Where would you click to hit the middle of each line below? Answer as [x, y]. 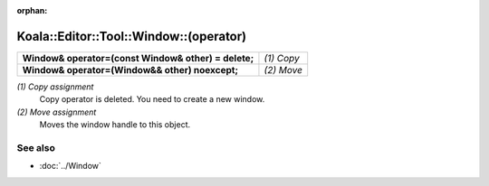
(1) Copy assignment [55, 87]
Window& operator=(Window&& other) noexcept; [130, 70]
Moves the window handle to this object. [115, 125]
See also [36, 147]
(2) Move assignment [57, 112]
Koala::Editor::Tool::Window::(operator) [132, 36]
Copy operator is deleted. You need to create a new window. [152, 99]
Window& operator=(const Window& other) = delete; [138, 58]
